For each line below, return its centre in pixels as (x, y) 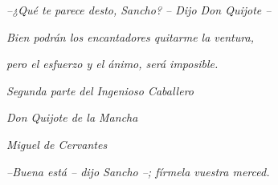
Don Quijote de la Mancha (72, 117)
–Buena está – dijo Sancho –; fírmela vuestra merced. (138, 171)
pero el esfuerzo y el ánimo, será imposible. (112, 64)
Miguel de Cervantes (57, 144)
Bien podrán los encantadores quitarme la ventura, (130, 36)
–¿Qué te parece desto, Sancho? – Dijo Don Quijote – (139, 10)
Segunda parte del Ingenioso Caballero (100, 90)
